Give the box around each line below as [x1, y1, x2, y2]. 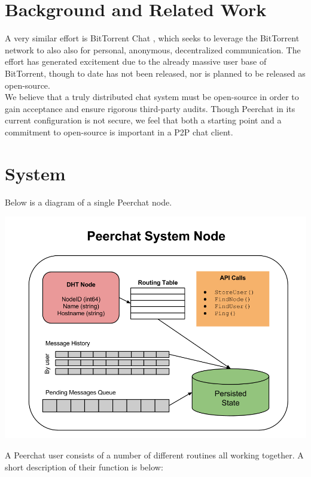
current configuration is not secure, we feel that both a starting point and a [5, 114, 282, 126]
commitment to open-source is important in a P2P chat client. [5, 125, 233, 138]
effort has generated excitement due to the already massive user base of [5, 55, 267, 68]
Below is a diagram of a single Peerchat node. [5, 195, 172, 208]
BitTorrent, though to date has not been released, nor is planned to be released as [5, 67, 306, 79]
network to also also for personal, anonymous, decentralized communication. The [5, 43, 301, 56]
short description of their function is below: [5, 460, 163, 473]
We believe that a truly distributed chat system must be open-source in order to [5, 90, 299, 103]
